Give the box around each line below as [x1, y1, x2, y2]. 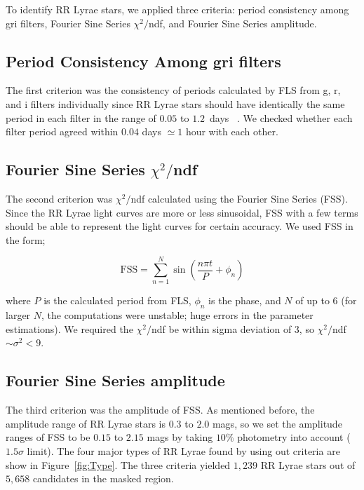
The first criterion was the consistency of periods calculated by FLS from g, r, [6, 83, 341, 97]
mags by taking [147, 430, 213, 444]
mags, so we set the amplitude [212, 416, 342, 430]
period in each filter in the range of [6, 110, 156, 125]
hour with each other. [185, 124, 278, 139]
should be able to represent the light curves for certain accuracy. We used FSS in [6, 219, 353, 233]
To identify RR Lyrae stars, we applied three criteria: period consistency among [6, 2, 349, 16]
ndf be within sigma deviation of [151, 321, 292, 336]
